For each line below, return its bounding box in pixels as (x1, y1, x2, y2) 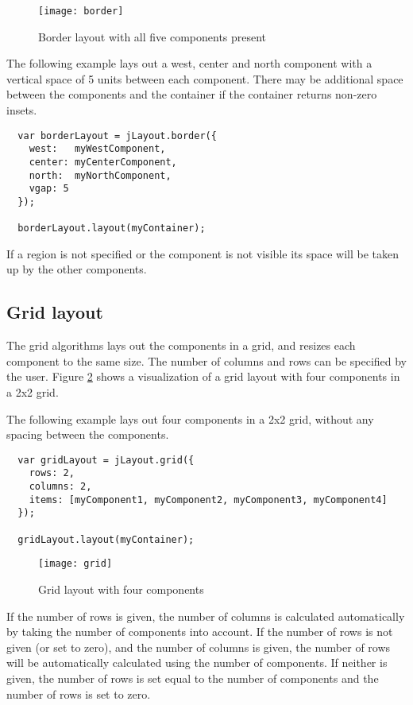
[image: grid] (38, 558, 113, 570)
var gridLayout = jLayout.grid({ (17, 454, 195, 466)
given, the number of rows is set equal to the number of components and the (6, 670, 379, 687)
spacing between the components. (6, 426, 169, 443)
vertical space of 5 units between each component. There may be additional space (6, 70, 403, 87)
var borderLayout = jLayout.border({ (17, 130, 217, 141)
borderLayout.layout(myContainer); (17, 223, 206, 234)
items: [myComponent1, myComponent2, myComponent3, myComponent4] (29, 494, 388, 506)
